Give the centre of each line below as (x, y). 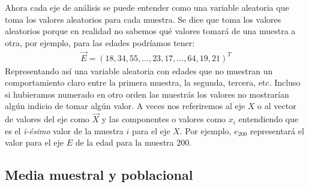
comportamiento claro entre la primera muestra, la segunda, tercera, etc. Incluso (153, 82)
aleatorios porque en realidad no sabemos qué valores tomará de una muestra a (150, 31)
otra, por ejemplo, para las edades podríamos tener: (100, 42)
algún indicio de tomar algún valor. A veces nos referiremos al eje (125, 106)
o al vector (277, 106)
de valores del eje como (47, 119)
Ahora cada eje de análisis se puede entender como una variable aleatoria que (147, 7)
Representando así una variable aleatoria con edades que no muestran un (139, 70)
